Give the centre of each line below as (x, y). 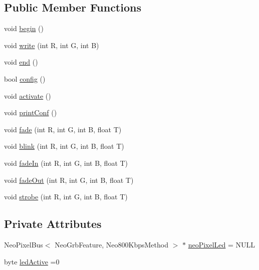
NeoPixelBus (24, 244)
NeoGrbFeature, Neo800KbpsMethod (111, 244)
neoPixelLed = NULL (222, 244)
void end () (21, 62)
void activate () (28, 95)
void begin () (24, 28)
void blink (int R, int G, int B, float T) (64, 146)
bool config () (25, 78)
